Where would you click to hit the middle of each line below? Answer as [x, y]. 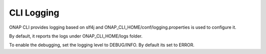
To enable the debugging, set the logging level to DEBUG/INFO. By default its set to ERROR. [102, 45]
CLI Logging [34, 13]
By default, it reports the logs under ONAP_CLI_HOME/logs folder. [76, 36]
